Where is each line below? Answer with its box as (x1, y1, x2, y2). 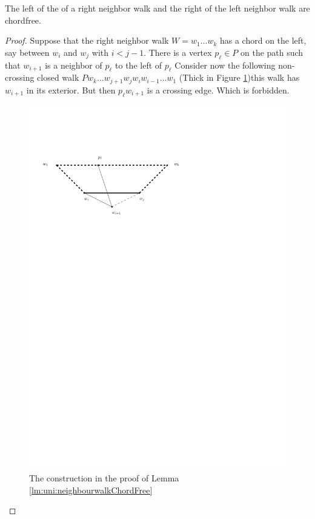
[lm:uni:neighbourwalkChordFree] (29, 483, 153, 496)
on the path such (240, 46, 303, 58)
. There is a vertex (144, 46, 212, 58)
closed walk (37, 71, 79, 84)
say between (5, 46, 50, 58)
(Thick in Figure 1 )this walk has (179, 71, 300, 84)
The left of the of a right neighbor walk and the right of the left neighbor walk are (5, 2, 310, 14)
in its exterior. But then (26, 83, 116, 96)
